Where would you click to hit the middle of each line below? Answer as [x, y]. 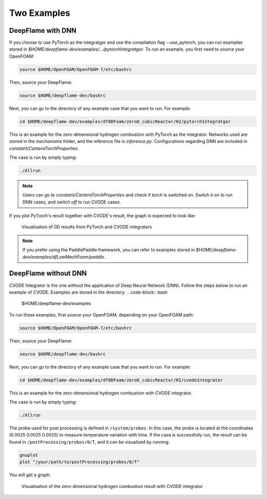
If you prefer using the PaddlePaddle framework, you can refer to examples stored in [109, 250]
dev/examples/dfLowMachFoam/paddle [63, 257]
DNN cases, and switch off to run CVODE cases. [72, 202]
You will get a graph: [30, 475]
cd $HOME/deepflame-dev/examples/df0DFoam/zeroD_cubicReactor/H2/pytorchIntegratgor [125, 121]
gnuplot [29, 455]
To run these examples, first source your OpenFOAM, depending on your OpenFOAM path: [102, 314]
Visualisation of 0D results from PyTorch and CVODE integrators [87, 227]
